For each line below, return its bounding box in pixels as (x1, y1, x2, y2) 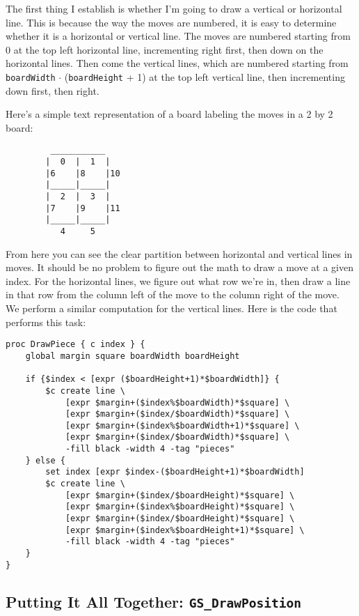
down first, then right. (6, 83, 99, 98)
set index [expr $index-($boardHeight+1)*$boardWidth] (45, 467, 305, 477)
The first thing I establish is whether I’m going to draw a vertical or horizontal (6, 1, 342, 15)
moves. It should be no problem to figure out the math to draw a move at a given (6, 260, 353, 275)
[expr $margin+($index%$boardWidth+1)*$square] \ (65, 420, 300, 431)
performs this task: (6, 314, 86, 329)
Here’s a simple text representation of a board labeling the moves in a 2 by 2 (6, 107, 333, 121)
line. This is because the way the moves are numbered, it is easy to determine (6, 15, 337, 29)
